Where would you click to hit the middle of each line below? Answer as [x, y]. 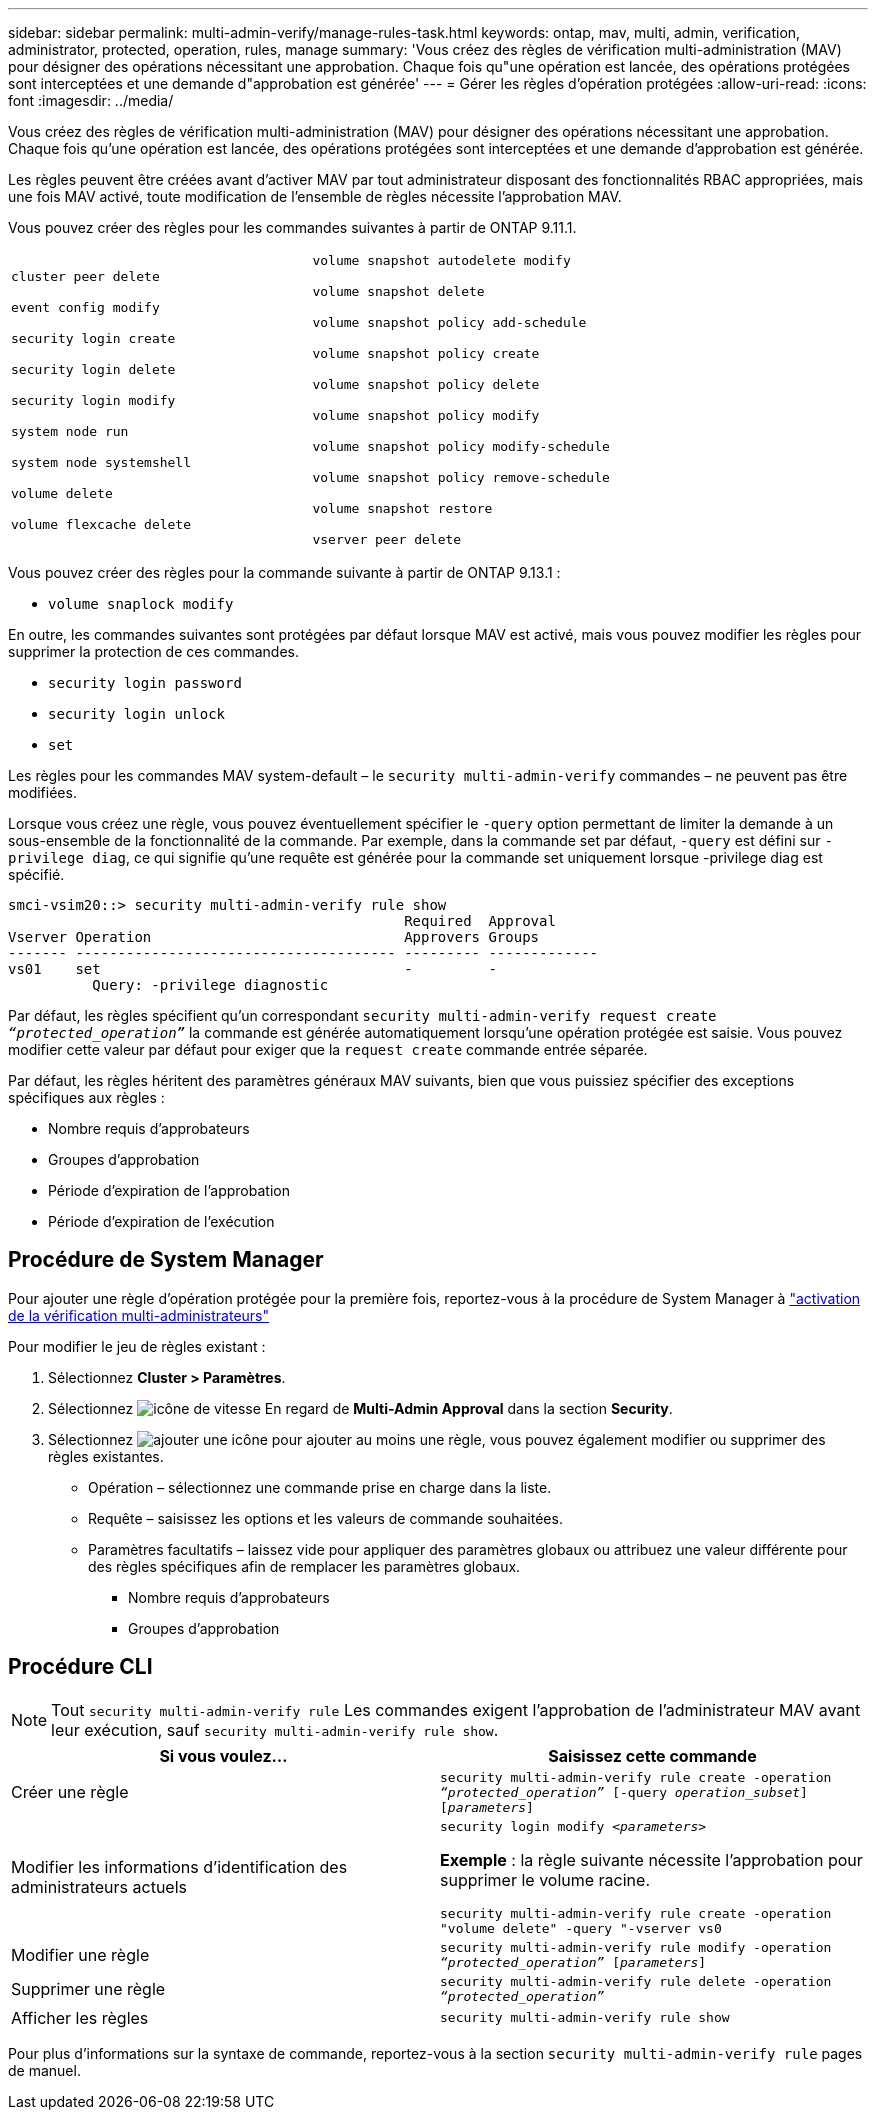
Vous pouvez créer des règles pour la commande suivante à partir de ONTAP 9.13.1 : [284, 572]
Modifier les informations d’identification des [179, 1867]
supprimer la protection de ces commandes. [153, 651]
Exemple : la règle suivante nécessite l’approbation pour [651, 1859]
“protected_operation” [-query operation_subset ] [624, 1792]
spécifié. [36, 874]
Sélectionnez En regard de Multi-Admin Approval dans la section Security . [360, 1408]
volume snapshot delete [398, 291]
